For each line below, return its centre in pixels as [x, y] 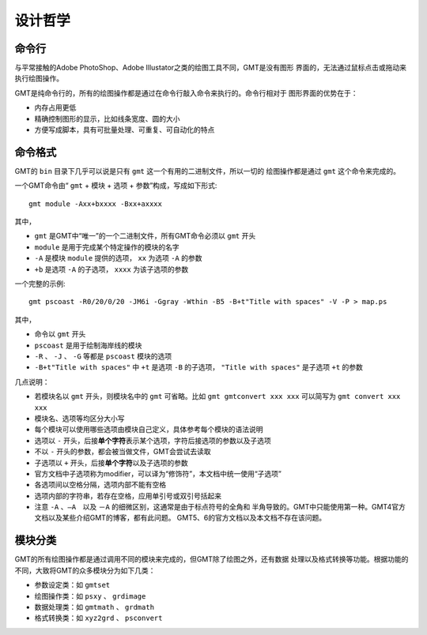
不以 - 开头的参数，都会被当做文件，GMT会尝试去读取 [123, 452]
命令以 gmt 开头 [60, 334]
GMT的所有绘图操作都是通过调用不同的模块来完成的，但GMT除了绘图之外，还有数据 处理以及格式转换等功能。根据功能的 [212, 559]
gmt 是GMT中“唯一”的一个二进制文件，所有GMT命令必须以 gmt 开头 [145, 236]
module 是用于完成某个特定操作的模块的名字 [107, 247]
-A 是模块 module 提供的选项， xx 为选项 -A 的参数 [118, 258]
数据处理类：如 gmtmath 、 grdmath [94, 607]
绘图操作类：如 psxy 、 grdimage [90, 596]
